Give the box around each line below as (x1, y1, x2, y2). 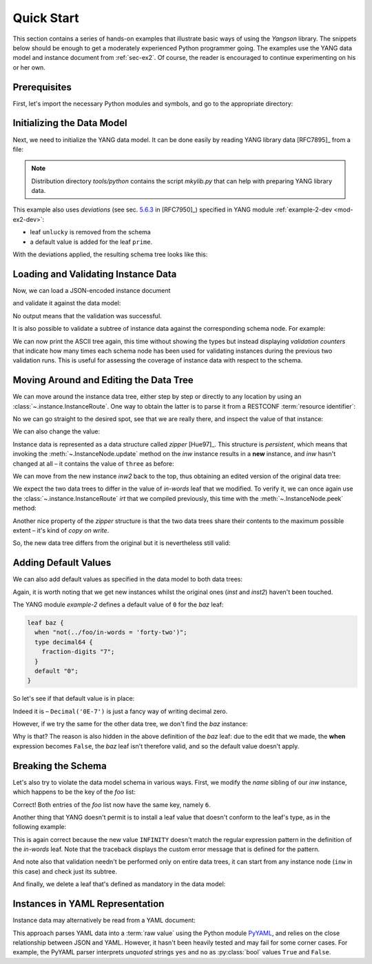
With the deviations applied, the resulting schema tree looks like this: (12, 250, 208, 258)
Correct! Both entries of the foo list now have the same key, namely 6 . (12, 800, 211, 809)
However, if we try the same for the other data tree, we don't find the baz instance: (12, 720, 248, 728)
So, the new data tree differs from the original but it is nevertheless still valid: (12, 539, 231, 547)
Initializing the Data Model (12, 117, 127, 129)
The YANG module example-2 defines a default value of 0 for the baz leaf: (12, 600, 224, 608)
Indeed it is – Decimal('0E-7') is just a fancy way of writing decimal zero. (12, 707, 228, 715)
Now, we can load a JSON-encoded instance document (12, 286, 171, 294)
